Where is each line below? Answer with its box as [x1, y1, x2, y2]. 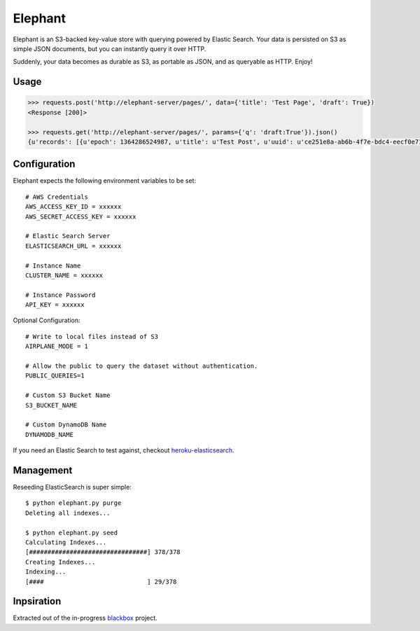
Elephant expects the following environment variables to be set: [13, 176, 196, 185]
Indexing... [25, 568, 66, 576]
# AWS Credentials [25, 193, 89, 201]
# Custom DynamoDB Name [25, 421, 107, 429]
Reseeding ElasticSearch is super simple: [13, 483, 132, 492]
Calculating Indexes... [25, 539, 107, 546]
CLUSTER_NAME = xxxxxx [25, 271, 104, 279]
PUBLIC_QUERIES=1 [25, 372, 85, 380]
